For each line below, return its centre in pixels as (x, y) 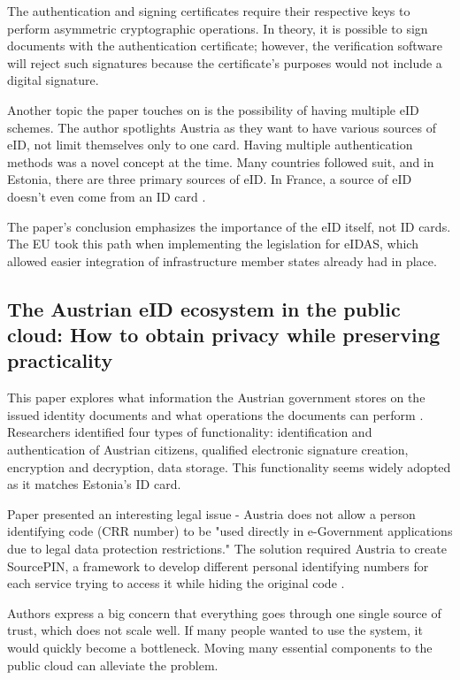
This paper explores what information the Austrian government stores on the (216, 397)
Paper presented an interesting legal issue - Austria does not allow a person (211, 513)
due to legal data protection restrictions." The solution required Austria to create (227, 549)
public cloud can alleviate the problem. (113, 665)
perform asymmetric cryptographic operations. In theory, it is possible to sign (218, 28)
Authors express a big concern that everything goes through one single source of (224, 612)
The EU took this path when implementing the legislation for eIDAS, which (213, 244)
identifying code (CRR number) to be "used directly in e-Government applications (230, 531)
